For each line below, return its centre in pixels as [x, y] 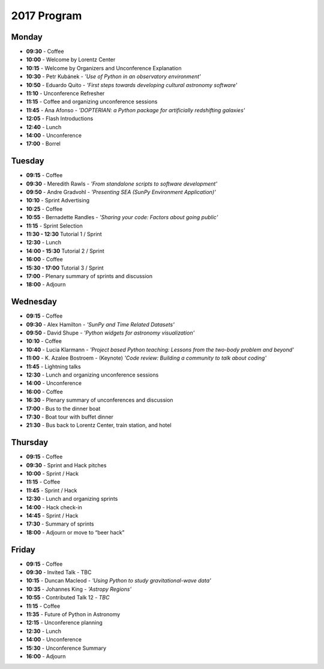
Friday [23, 549]
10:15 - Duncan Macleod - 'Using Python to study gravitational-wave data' [118, 581]
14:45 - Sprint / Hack [52, 515]
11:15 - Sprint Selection [55, 226]
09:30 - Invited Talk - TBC [59, 572]
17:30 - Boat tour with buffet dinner [70, 417]
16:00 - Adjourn [46, 656]
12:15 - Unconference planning [64, 623]
